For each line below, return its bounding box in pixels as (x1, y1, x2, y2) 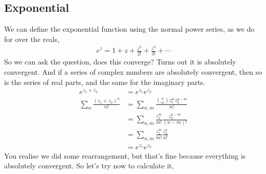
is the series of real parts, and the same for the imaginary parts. (4, 76, 205, 87)
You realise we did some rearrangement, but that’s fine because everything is (4, 150, 246, 161)
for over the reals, (4, 33, 60, 44)
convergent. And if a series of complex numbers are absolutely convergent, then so (4, 66, 262, 77)
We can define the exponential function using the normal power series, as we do (4, 24, 255, 34)
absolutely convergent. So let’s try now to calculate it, (4, 160, 174, 171)
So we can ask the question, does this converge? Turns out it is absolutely (4, 56, 236, 67)
